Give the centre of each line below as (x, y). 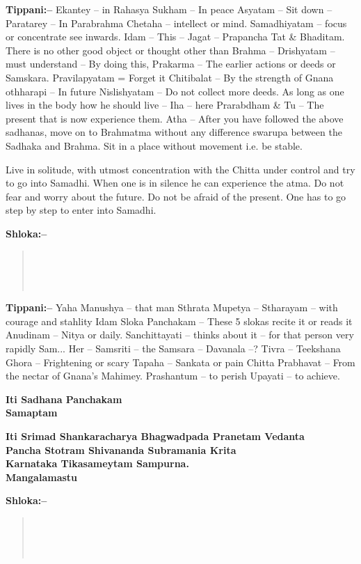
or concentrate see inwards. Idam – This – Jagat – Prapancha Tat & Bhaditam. (175, 37)
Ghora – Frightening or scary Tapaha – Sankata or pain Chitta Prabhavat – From (180, 362)
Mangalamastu (42, 477)
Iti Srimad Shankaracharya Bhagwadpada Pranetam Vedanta (155, 436)
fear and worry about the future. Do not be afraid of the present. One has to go (176, 196)
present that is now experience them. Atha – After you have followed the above (175, 118)
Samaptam (32, 413)
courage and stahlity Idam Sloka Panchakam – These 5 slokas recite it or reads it (179, 321)
